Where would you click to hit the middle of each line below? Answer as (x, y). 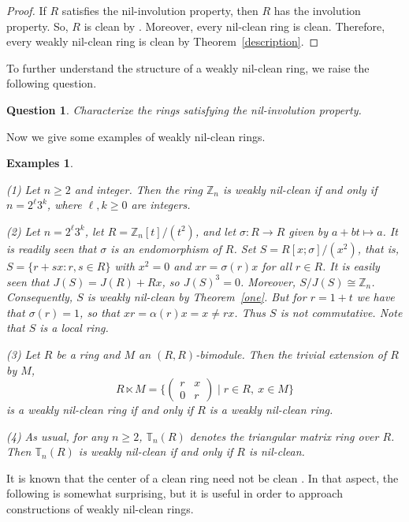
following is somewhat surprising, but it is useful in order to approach (175, 493)
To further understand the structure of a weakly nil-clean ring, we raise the (188, 67)
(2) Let (23, 231)
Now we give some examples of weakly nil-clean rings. (136, 136)
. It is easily (351, 265)
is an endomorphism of (166, 248)
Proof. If (26, 10)
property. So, (37, 26)
